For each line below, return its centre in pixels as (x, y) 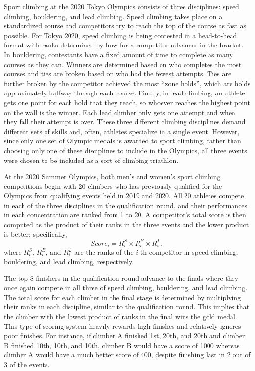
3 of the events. (27, 364)
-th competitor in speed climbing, (188, 252)
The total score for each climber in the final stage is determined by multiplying (123, 297)
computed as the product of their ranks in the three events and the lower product (127, 224)
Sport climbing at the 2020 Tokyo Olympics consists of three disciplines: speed (122, 6)
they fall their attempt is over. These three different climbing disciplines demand (125, 122)
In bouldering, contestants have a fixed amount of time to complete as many (118, 54)
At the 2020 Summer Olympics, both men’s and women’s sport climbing (112, 176)
